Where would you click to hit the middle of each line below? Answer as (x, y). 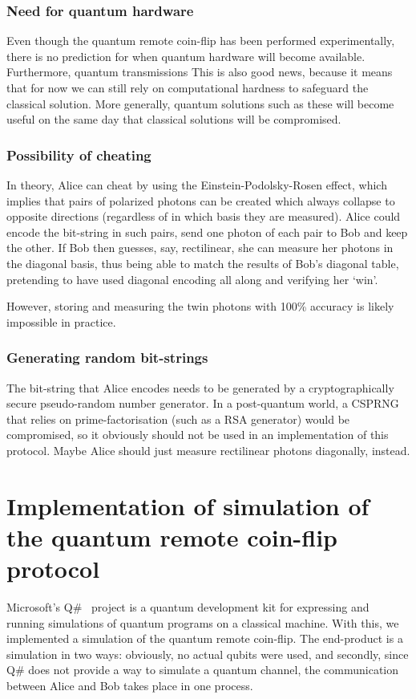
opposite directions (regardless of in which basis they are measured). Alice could (204, 216)
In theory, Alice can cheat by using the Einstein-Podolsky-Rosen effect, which (197, 185)
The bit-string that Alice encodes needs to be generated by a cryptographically (200, 387)
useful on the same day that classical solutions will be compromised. (174, 119)
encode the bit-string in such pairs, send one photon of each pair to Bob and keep (207, 232)
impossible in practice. (61, 321)
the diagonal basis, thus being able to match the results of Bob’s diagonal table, (203, 263)
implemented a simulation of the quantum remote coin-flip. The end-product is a (205, 638)
